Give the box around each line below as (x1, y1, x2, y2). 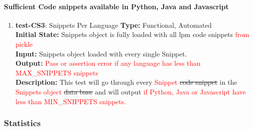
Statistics (4, 117, 41, 129)
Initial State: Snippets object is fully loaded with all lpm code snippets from (15, 29, 250, 39)
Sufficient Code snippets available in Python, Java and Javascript (4, 1, 229, 11)
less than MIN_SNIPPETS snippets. (15, 96, 126, 106)
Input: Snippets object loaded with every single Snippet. (15, 48, 187, 58)
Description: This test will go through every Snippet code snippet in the (15, 77, 237, 87)
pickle (15, 38, 33, 49)
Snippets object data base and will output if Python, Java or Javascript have (15, 86, 246, 96)
